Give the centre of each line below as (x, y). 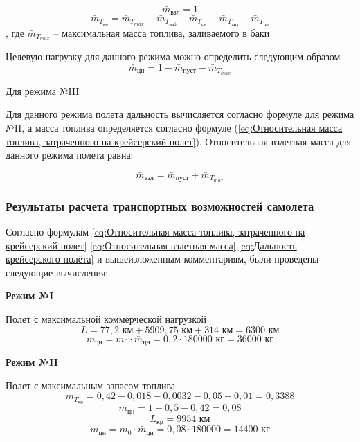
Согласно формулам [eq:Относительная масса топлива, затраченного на (155, 232)
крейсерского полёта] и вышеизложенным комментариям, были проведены (162, 259)
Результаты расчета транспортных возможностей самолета (160, 205)
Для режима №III (43, 90)
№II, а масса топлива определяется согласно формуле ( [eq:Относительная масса (174, 128)
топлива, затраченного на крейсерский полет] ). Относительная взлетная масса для (178, 141)
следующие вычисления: (57, 272)
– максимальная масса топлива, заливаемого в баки (162, 32)
